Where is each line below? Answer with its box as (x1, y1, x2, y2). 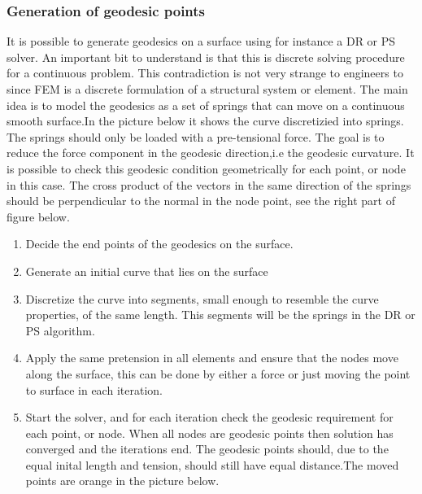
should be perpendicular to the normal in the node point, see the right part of (7, 192, 395, 209)
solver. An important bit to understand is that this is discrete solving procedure (7, 48, 405, 65)
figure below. (7, 208, 70, 225)
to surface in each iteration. (25, 381, 163, 398)
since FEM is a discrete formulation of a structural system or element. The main (7, 81, 408, 97)
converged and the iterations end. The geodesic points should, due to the (25, 440, 389, 457)
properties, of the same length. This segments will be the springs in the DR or (25, 306, 415, 323)
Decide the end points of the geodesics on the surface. (25, 235, 294, 252)
